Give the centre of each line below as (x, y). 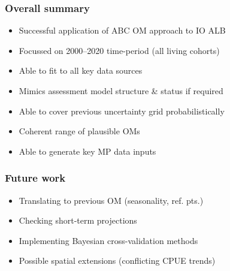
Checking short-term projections (78, 220)
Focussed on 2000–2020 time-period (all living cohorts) (119, 50)
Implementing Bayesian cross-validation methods (108, 240)
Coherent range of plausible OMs (79, 131)
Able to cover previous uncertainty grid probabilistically (122, 111)
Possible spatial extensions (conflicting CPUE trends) (117, 261)
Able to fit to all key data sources (81, 70)
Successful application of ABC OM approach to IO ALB (122, 30)
